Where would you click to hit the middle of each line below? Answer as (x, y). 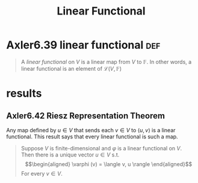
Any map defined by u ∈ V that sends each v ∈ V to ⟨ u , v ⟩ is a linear (91, 130)
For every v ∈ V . (42, 173)
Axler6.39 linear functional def (83, 45)
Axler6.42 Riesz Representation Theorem (86, 116)
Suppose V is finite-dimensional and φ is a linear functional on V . (101, 148)
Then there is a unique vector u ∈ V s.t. (70, 155)
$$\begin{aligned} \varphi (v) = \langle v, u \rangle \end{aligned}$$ (109, 164)
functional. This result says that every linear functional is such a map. (92, 136)
